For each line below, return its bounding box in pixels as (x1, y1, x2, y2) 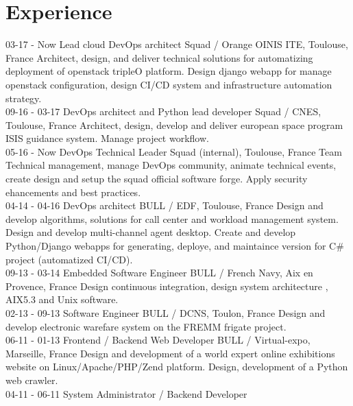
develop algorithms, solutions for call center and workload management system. (5, 211, 339, 226)
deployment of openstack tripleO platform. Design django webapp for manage (5, 64, 332, 78)
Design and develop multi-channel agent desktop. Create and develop (5, 225, 296, 239)
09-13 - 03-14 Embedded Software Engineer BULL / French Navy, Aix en (5, 265, 313, 280)
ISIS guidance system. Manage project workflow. (5, 131, 209, 145)
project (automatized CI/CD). (5, 252, 133, 266)
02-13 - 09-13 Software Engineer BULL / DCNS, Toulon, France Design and (5, 306, 326, 320)
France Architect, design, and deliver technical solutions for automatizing (5, 50, 313, 64)
